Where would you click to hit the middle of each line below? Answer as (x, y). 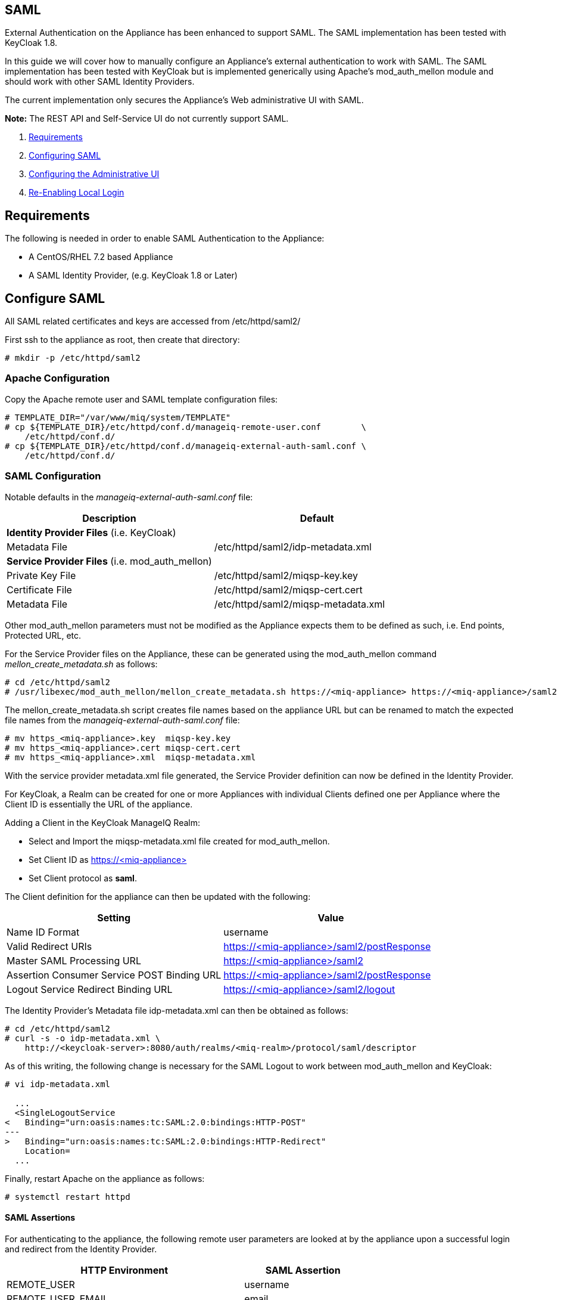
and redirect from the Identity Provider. (81, 1249)
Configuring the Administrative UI (94, 174)
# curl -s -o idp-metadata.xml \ (83, 1038)
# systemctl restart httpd (68, 1197)
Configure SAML (55, 298)
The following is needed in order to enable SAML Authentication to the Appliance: (165, 239)
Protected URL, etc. (43, 635)
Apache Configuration (57, 378)
